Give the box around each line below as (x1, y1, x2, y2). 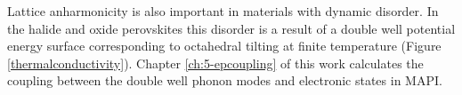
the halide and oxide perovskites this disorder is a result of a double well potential (7, 19, 456, 37)
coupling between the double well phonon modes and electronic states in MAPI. (7, 71, 442, 90)
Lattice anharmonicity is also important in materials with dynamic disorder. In (7, 2, 439, 20)
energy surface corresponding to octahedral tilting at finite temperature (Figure (7, 36, 442, 55)
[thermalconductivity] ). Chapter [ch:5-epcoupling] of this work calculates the (7, 53, 424, 72)
